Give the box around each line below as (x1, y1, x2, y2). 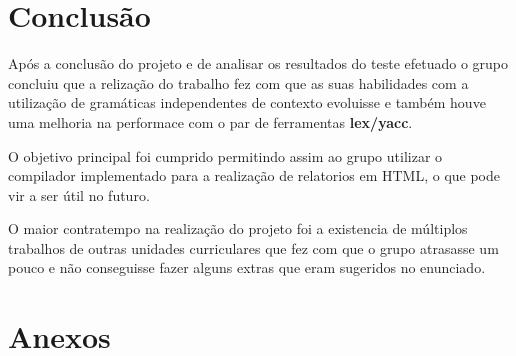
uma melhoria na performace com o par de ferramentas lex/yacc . (8, 111, 413, 132)
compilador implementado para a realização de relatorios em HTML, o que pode (8, 165, 500, 186)
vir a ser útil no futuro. (8, 184, 150, 205)
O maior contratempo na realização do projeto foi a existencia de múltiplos (8, 218, 468, 239)
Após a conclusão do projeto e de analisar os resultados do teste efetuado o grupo (8, 53, 509, 74)
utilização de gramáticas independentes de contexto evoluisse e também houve (8, 92, 486, 113)
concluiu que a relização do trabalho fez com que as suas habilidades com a (8, 72, 469, 93)
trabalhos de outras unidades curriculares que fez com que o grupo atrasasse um (8, 237, 499, 258)
